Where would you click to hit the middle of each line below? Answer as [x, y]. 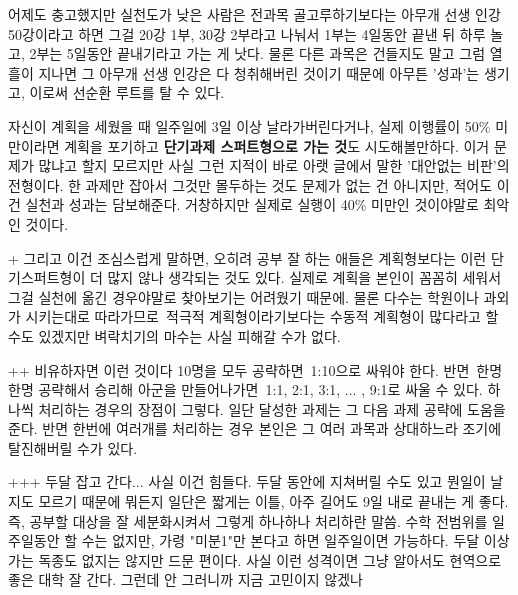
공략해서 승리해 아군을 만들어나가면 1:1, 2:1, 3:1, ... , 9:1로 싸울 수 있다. [260, 389]
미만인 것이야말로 [425, 204]
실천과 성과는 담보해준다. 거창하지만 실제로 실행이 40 [190, 204]
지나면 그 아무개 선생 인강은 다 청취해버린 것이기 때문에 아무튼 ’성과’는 [259, 72]
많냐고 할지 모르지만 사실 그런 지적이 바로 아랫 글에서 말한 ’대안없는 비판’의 [274, 165]
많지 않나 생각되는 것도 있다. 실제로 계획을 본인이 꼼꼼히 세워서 [304, 277]
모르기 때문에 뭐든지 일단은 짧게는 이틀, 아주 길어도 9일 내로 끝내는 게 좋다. [273, 501]
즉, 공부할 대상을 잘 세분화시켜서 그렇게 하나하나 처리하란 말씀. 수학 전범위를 [248, 520]
